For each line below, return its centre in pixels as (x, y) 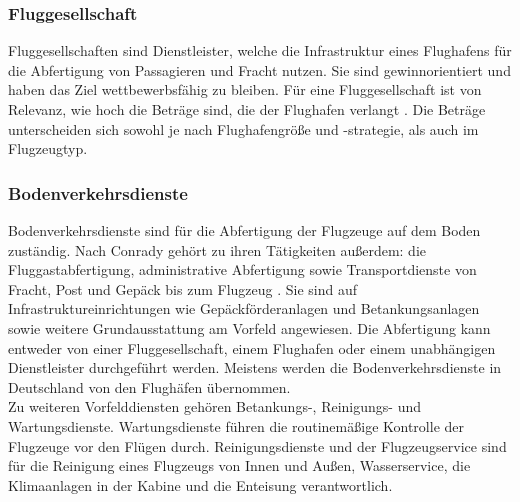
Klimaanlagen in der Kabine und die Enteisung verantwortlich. (200, 484)
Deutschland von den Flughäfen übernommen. (149, 386)
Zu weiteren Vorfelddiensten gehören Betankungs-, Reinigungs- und (214, 406)
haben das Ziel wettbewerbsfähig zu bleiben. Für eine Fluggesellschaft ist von (245, 89)
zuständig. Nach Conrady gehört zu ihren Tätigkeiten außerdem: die (217, 249)
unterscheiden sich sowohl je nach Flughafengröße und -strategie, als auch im (243, 128)
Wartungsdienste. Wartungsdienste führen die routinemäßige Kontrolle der (236, 425)
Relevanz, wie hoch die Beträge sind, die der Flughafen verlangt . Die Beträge (247, 109)
